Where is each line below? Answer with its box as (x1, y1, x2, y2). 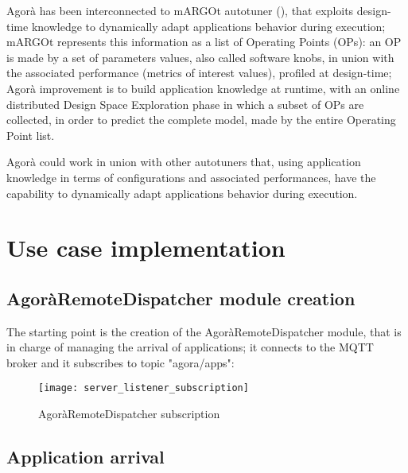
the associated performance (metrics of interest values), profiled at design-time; (6, 64, 392, 81)
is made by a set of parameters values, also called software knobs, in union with (6, 48, 394, 65)
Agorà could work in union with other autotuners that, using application (6, 153, 361, 170)
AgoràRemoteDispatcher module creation (6, 285, 356, 310)
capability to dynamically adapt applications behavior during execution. (6, 184, 358, 201)
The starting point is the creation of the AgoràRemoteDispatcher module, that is (6, 323, 402, 339)
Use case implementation (6, 231, 286, 264)
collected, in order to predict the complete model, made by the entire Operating (6, 111, 396, 128)
